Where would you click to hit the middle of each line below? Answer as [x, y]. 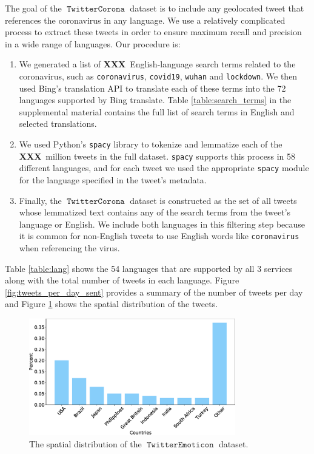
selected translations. [58, 124]
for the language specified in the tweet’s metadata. [113, 179]
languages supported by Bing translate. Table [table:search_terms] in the [155, 100]
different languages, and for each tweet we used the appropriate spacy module [164, 168]
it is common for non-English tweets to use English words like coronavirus [159, 236]
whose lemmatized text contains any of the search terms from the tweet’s [155, 212]
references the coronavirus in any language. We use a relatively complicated [145, 20]
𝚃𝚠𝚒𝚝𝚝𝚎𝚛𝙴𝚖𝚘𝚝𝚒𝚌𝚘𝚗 [180, 445]
